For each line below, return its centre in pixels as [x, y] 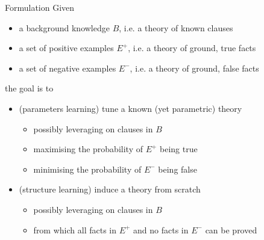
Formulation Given [40, 7]
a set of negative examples [68, 68]
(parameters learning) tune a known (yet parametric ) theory [130, 108]
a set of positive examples [66, 48]
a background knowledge [64, 27]
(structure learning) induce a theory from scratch [110, 189]
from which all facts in [75, 229]
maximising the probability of [88, 149]
